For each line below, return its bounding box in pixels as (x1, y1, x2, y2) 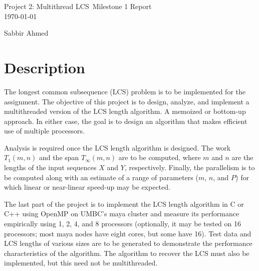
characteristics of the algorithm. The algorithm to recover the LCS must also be (4, 247, 249, 258)
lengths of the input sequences (4, 162, 97, 173)
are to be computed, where (118, 152, 201, 163)
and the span (39, 152, 79, 163)
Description (4, 57, 86, 77)
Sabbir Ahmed (4, 28, 49, 38)
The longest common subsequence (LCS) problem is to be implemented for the (4, 86, 245, 96)
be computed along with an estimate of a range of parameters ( (4, 172, 198, 182)
